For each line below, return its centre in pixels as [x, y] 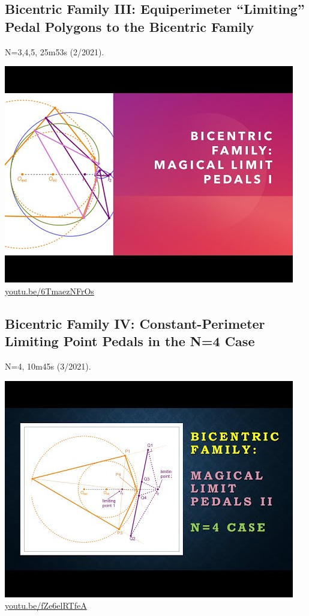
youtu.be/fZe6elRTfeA [46, 605]
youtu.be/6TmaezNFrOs [49, 291]
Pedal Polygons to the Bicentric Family [130, 26]
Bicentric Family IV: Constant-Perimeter [135, 323]
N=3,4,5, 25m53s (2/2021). [55, 51]
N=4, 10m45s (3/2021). [48, 366]
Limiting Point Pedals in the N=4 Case [130, 341]
